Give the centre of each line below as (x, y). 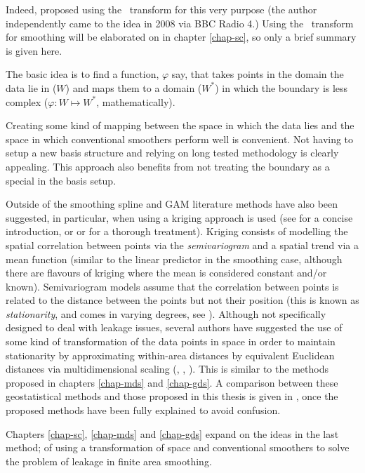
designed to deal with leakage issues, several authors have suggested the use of (174, 327)
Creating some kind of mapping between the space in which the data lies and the (180, 125)
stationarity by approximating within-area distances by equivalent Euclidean (170, 355)
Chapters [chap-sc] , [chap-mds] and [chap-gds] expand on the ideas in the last (172, 433)
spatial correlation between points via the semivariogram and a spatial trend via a (182, 245)
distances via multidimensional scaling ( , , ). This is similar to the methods (167, 369)
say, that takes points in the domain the (258, 74)
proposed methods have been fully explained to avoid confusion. (143, 410)
